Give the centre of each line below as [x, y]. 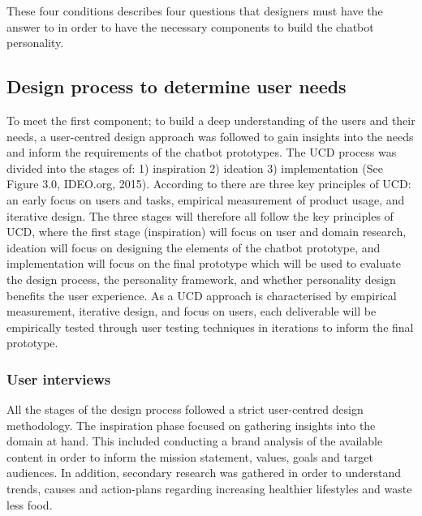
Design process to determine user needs [177, 86]
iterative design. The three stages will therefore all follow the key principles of [200, 215]
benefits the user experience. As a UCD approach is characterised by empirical [202, 295]
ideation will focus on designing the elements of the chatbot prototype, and [194, 247]
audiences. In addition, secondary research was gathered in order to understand [204, 473]
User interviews [59, 378]
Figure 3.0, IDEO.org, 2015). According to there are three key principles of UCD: [209, 184]
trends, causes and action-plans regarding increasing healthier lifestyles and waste [209, 489]
